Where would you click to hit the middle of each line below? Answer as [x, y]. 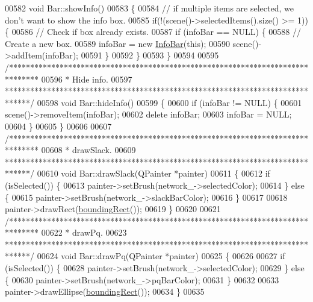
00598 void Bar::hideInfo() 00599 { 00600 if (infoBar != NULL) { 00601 [169, 102]
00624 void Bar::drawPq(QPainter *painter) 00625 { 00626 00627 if [161, 256]
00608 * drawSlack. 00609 [88, 150]
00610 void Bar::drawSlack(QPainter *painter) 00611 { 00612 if [153, 173]
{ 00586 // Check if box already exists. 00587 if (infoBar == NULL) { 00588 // [153, 32]
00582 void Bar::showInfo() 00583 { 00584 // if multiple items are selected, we [149, 8]
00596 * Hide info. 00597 [87, 79]
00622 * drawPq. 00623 [84, 232]
